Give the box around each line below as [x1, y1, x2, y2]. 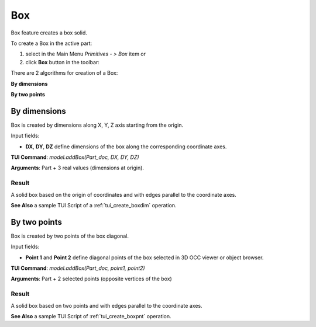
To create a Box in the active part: [11, 40, 92, 47]
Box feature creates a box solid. [11, 29, 88, 36]
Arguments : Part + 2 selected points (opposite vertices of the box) [11, 275, 172, 283]
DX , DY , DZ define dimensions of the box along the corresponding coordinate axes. [25, 143, 227, 150]
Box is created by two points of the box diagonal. [11, 232, 129, 239]
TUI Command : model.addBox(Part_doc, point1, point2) [11, 265, 146, 272]
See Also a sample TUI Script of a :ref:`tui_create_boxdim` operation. [11, 201, 177, 208]
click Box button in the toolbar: [25, 58, 99, 65]
